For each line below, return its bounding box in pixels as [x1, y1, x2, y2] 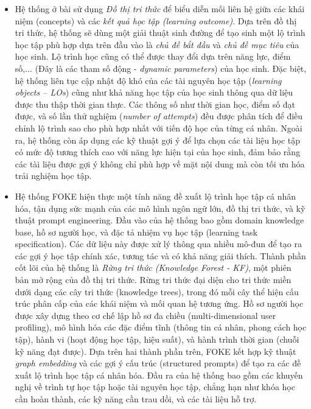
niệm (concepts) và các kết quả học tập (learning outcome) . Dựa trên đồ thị [15, 14, 297, 27]
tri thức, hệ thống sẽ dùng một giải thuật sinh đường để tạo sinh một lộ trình [15, 26, 306, 39]
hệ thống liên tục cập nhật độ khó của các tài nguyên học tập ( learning [15, 74, 282, 86]
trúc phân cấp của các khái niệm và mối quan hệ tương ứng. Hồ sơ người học [15, 297, 304, 310]
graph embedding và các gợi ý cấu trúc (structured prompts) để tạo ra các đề [15, 357, 301, 369]
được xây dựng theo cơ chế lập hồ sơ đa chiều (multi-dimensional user [15, 309, 276, 321]
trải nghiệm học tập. [15, 169, 92, 182]
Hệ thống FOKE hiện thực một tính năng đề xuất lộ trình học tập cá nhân [15, 189, 296, 202]
